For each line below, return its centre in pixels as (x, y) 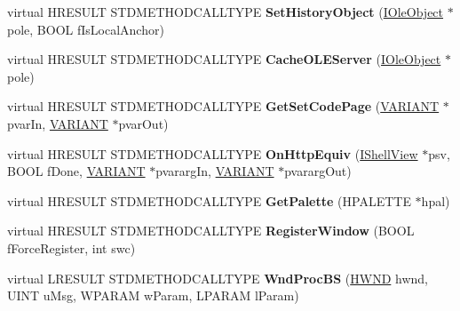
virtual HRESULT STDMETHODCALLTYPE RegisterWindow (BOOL (211, 231)
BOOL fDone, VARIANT (76, 171)
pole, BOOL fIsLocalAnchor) (86, 29)
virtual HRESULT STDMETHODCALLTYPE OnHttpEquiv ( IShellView (213, 153)
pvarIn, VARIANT (58, 123)
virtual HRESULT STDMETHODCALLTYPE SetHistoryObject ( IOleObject (226, 12)
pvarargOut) (318, 171)
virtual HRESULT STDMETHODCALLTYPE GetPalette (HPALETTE (209, 200)
